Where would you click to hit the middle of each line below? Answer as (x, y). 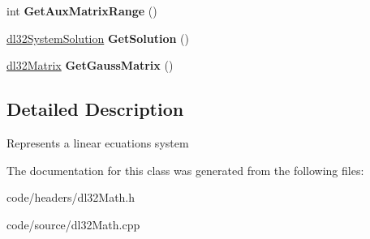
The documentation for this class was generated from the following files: (185, 170)
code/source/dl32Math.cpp (73, 224)
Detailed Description (95, 109)
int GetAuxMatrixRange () (82, 11)
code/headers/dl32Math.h (71, 197)
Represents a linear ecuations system (98, 142)
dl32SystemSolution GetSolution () (98, 38)
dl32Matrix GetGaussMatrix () (90, 65)
